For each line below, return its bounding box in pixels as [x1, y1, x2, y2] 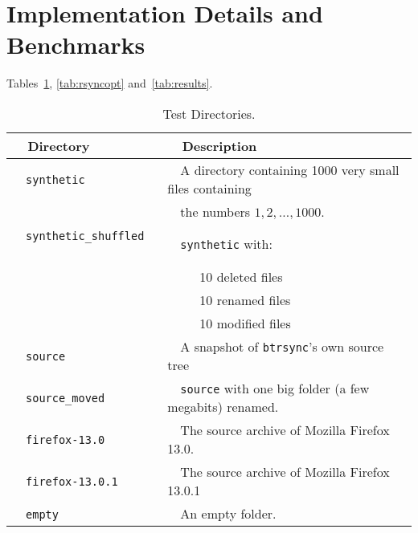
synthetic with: [180, 234, 273, 254]
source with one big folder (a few [180, 378, 370, 397]
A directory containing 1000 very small [180, 160, 400, 179]
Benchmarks [6, 28, 145, 61]
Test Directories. [162, 104, 256, 123]
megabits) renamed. [167, 397, 279, 416]
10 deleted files [199, 266, 283, 286]
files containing [167, 178, 252, 197]
